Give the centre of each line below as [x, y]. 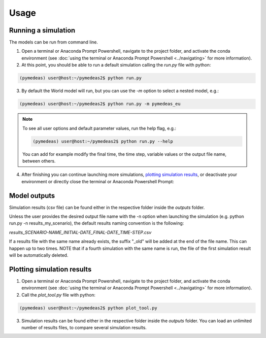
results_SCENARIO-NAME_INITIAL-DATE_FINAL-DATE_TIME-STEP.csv [80, 232]
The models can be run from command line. [53, 42]
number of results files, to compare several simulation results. [84, 327]
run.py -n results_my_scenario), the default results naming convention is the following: [97, 223]
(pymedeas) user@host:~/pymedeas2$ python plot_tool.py [88, 308]
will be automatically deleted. [39, 255]
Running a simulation [42, 30]
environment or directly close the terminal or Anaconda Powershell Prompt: [98, 181]
